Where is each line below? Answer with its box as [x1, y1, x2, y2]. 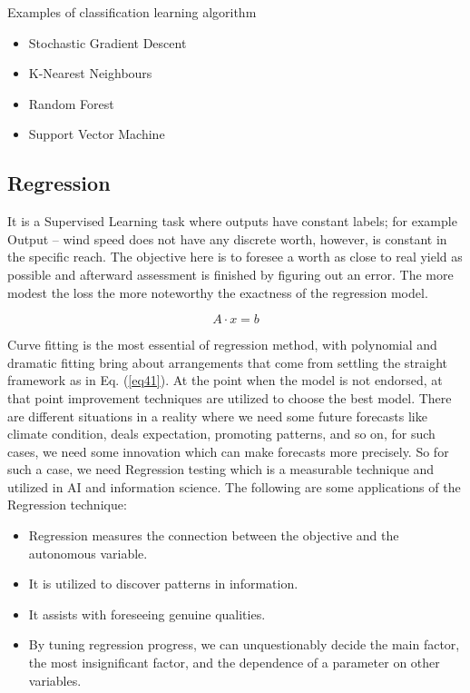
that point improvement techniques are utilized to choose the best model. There [7, 388, 452, 407]
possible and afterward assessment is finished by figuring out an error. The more [7, 264, 454, 283]
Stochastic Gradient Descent [28, 33, 187, 52]
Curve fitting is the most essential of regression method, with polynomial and [7, 335, 437, 354]
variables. [28, 670, 82, 689]
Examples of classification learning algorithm [7, 3, 257, 21]
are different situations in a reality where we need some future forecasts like [7, 406, 427, 425]
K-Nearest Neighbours [28, 64, 152, 83]
